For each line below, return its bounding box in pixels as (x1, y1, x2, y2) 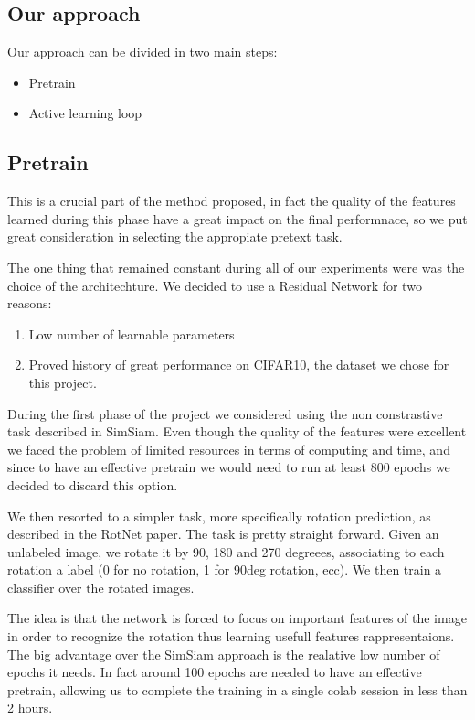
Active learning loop (28, 103, 142, 123)
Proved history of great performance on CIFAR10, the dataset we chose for (28, 355, 449, 374)
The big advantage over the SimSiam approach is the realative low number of (7, 644, 440, 663)
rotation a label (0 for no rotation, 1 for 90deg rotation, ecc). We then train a (7, 560, 442, 579)
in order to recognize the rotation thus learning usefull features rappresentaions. (7, 627, 455, 646)
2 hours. (7, 698, 53, 717)
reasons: (7, 294, 52, 313)
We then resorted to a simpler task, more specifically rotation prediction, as (7, 506, 431, 525)
